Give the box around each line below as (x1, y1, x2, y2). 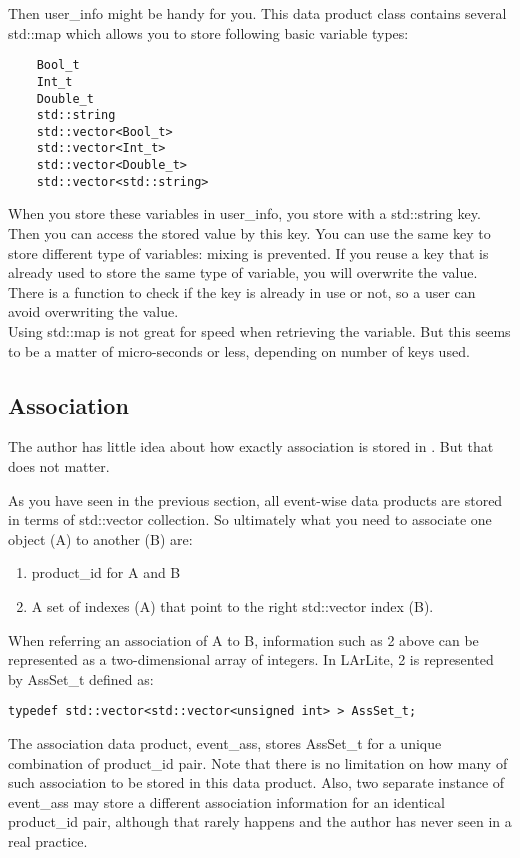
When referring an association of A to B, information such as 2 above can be (8, 629, 479, 650)
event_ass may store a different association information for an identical (8, 791, 445, 812)
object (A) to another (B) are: (8, 528, 193, 549)
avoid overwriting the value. (8, 301, 179, 322)
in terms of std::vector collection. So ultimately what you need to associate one (8, 509, 492, 530)
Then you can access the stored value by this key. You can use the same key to (8, 223, 491, 244)
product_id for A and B (31, 562, 181, 583)
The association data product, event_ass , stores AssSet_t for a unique (8, 732, 442, 753)
